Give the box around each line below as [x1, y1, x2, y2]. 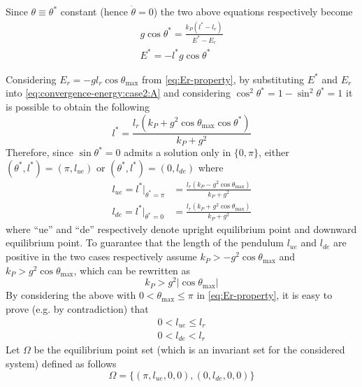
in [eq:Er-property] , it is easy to [196, 288, 333, 302]
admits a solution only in [124, 145, 231, 160]
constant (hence [60, 4, 128, 18]
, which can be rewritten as [73, 262, 191, 277]
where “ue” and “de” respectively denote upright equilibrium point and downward [6, 221, 357, 236]
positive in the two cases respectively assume [6, 249, 197, 264]
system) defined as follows [6, 356, 117, 371]
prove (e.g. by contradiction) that [6, 301, 149, 316]
